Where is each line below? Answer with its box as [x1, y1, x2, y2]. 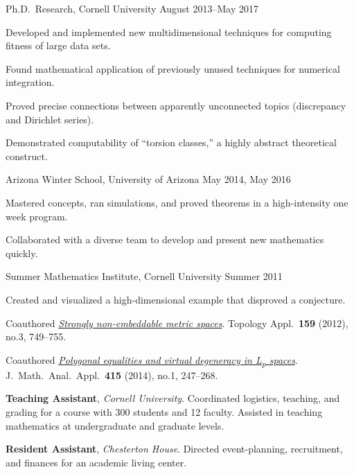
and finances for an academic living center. [6, 455, 187, 469]
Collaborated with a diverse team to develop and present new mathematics [6, 232, 324, 247]
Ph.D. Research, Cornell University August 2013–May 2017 [6, 1, 258, 15]
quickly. [6, 245, 38, 260]
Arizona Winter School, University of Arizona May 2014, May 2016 [6, 172, 291, 186]
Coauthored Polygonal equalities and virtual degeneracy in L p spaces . [6, 352, 298, 369]
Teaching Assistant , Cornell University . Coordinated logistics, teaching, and [6, 391, 340, 405]
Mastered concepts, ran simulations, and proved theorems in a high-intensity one [6, 195, 348, 209]
